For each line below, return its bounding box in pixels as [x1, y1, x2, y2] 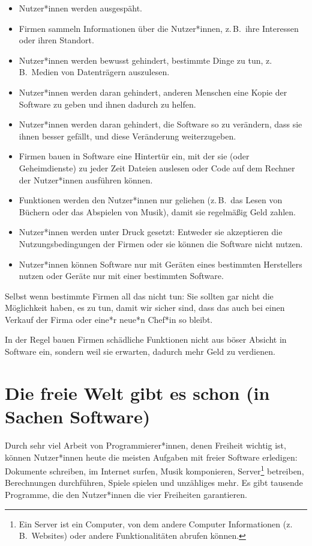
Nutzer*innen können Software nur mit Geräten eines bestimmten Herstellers [19, 257, 302, 270]
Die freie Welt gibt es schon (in [5, 380, 270, 405]
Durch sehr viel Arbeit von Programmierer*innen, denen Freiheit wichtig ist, [5, 438, 286, 451]
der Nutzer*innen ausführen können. [19, 173, 153, 186]
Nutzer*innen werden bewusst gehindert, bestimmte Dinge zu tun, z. [19, 54, 272, 66]
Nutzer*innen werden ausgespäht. [19, 2, 142, 14]
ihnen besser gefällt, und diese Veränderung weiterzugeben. [19, 129, 236, 142]
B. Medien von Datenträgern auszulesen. [19, 66, 170, 78]
